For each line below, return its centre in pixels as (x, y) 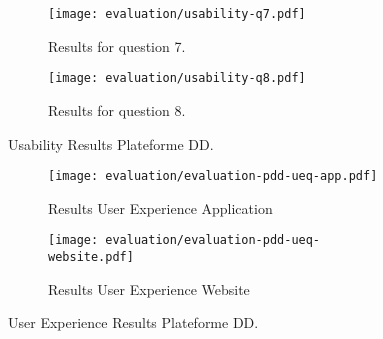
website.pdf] (91, 257)
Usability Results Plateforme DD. (111, 143)
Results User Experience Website (149, 288)
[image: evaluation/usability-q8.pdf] (177, 78)
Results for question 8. (117, 109)
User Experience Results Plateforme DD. (133, 322)
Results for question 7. (117, 45)
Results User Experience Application (160, 207)
